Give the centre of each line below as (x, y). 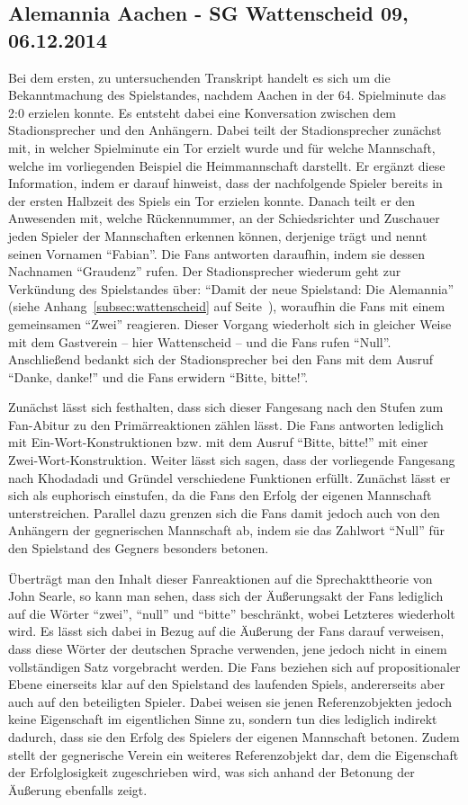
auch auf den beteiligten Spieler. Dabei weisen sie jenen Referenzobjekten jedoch (230, 701)
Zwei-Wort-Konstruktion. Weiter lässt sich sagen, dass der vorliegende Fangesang (232, 460)
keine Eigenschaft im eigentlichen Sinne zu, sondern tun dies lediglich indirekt (223, 719)
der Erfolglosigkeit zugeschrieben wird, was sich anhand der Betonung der (211, 772)
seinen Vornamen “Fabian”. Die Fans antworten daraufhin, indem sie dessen (217, 253)
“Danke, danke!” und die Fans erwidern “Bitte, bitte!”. (158, 376)
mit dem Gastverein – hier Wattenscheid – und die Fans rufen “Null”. (200, 341)
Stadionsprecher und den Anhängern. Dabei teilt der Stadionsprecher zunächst (225, 130)
